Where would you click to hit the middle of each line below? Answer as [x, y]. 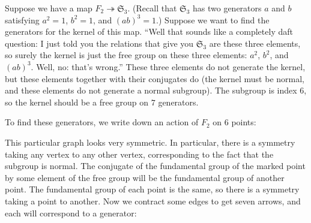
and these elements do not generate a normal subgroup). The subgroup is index [151, 90]
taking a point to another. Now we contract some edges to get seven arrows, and [153, 201]
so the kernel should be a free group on [77, 102]
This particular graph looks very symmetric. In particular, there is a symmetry [150, 142]
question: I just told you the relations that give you [99, 43]
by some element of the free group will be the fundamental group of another [145, 177]
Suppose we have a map [49, 8]
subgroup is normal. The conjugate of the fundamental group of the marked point [155, 166]
